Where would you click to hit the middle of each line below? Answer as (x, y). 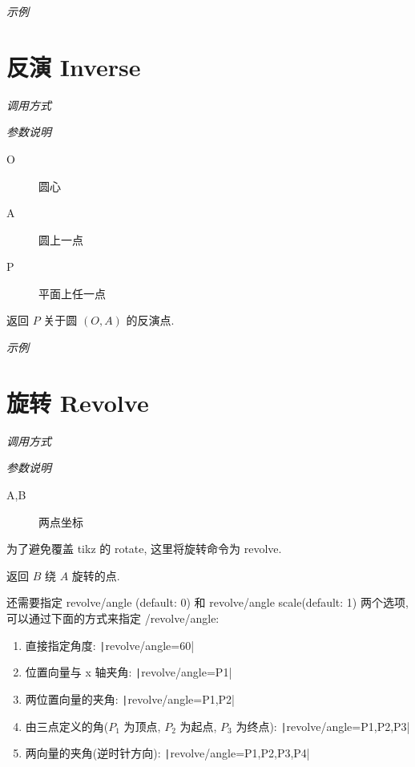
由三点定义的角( (67, 726)
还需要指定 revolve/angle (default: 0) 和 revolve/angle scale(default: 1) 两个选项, (207, 602)
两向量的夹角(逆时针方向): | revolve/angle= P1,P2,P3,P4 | (167, 753)
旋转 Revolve (78, 402)
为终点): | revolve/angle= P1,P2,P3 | (323, 726)
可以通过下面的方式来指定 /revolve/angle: (113, 618)
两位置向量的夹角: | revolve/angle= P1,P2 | (130, 698)
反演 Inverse (74, 66)
